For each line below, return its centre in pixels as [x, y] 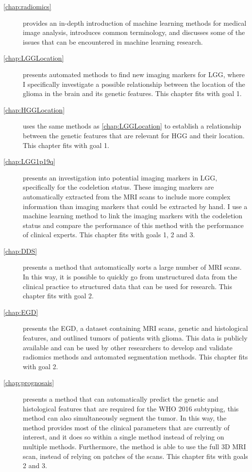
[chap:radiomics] [27, 6]
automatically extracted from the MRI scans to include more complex [127, 196]
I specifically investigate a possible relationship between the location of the [134, 84]
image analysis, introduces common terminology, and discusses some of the [134, 32]
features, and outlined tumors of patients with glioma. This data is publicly [135, 338]
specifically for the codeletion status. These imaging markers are [118, 187]
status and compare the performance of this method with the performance [133, 225]
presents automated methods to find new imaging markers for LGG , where [134, 74]
